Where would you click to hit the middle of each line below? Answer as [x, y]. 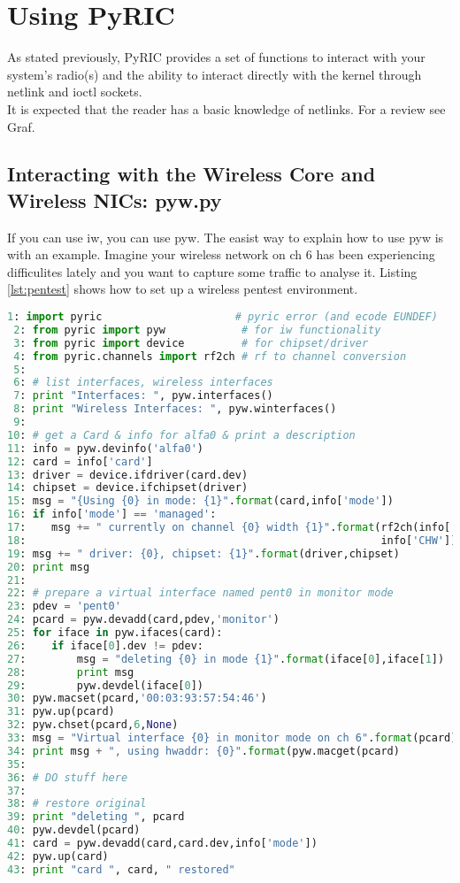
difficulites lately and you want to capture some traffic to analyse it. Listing [212, 271]
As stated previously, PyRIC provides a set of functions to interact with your [216, 57]
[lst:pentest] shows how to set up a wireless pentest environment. [183, 289]
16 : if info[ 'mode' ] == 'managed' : [112, 514]
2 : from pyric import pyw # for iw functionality [197, 330]
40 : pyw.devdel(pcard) [74, 830]
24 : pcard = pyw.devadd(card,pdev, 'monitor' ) [143, 620]
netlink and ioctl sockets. [75, 92]
